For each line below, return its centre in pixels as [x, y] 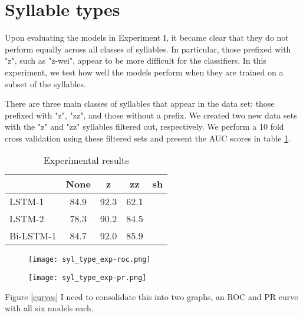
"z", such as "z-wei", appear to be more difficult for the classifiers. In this [136, 60]
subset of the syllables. [45, 83]
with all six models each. [49, 308]
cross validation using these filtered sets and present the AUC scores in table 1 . [148, 138]
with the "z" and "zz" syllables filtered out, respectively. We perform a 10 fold [144, 126]
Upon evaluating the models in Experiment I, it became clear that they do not [147, 37]
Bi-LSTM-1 [33, 236]
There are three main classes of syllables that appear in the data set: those [140, 103]
